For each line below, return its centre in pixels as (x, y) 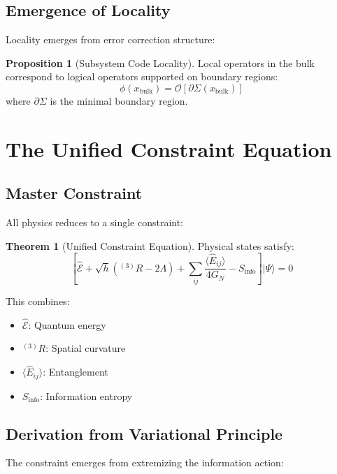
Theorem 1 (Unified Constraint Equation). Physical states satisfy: (150, 245)
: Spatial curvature (86, 348)
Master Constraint (74, 193)
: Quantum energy (67, 324)
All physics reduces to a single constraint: (95, 222)
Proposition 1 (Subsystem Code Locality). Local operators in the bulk (160, 62)
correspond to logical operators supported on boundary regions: (142, 76)
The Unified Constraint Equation (169, 148)
